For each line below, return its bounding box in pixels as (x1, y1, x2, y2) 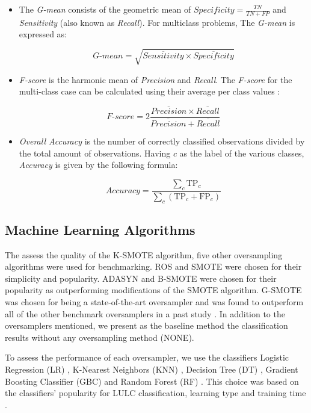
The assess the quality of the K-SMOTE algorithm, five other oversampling (5, 248, 283, 261)
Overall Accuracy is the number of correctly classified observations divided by (19, 135, 305, 147)
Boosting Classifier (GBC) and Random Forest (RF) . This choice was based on (5, 374, 299, 387)
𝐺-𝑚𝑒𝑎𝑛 (93, 52, 123, 61)
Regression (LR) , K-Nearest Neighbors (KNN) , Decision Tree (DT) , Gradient (5, 363, 298, 376)
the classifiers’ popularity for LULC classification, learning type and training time (5, 387, 306, 399)
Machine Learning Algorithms (5, 220, 196, 238)
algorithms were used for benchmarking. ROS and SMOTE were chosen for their (5, 260, 302, 273)
